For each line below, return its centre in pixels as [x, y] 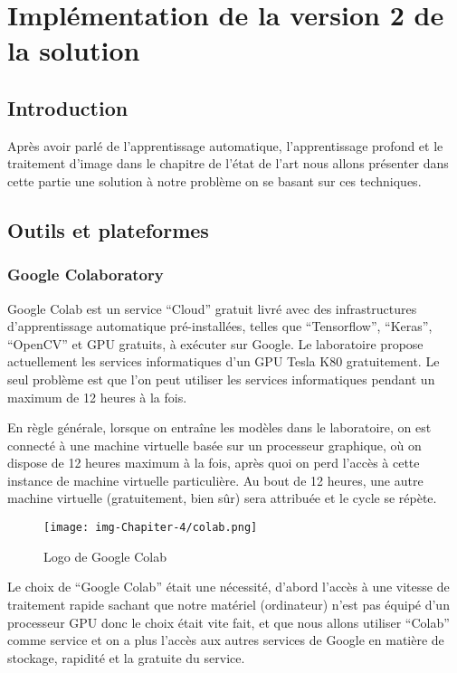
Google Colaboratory [86, 275]
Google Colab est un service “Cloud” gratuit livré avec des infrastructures [212, 308]
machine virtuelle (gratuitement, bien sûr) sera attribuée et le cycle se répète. [222, 498]
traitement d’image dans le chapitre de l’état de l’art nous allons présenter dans [228, 163]
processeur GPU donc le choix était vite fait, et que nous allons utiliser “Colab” [228, 622]
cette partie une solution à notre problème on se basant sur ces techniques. [214, 180]
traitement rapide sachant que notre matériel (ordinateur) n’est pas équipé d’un [228, 604]
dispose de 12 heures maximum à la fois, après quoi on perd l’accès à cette [214, 463]
